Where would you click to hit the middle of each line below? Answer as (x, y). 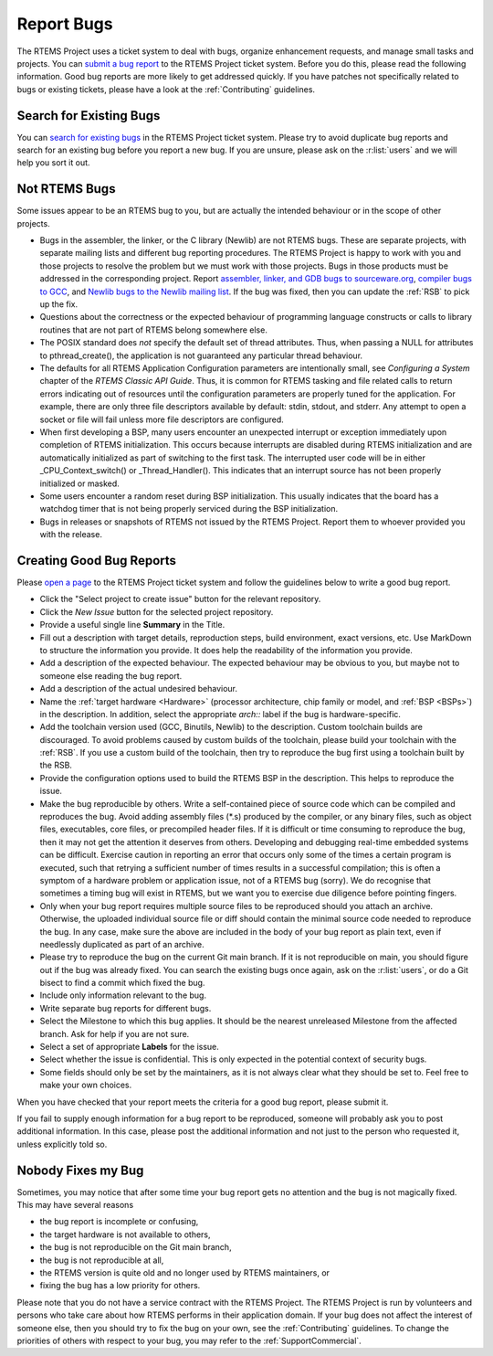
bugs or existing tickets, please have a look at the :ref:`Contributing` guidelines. (166, 89)
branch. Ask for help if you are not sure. (115, 1033)
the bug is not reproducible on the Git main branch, (136, 1247)
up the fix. (58, 304)
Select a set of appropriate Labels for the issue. (129, 1047)
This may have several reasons (75, 1205)
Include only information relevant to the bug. (123, 995)
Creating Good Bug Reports (97, 561)
